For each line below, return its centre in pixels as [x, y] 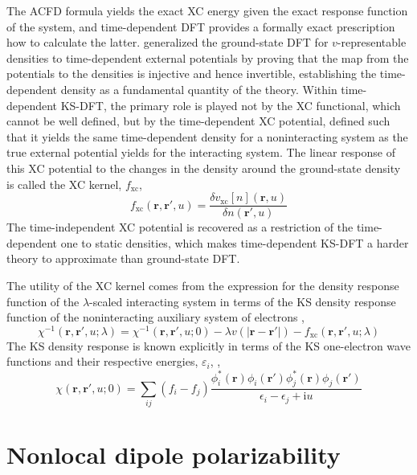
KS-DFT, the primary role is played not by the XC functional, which [231, 105]
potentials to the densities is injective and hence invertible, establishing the [192, 74]
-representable [372, 42]
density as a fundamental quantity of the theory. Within [199, 89]
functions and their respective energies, [102, 361]
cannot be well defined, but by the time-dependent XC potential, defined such [198, 121]
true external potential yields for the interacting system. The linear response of [201, 152]
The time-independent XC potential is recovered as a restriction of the [180, 227]
